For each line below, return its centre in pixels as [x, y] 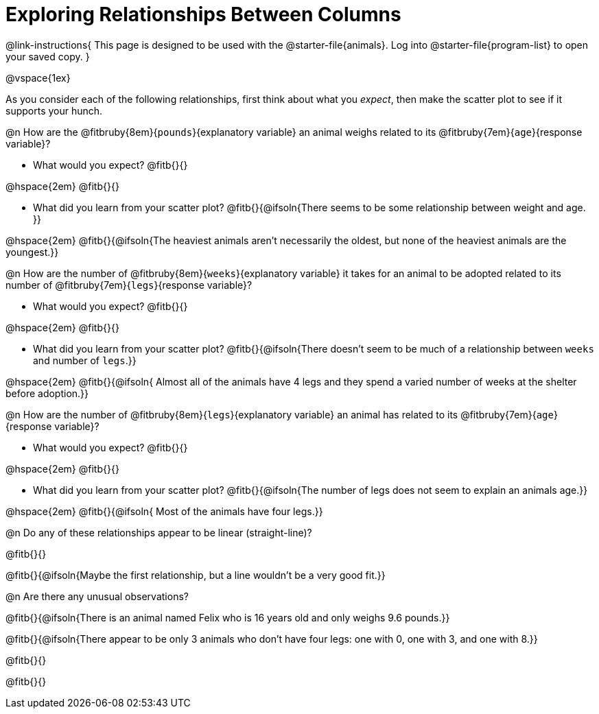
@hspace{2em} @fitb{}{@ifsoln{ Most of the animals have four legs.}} [164, 511]
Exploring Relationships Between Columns [203, 14]
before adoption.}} [47, 393]
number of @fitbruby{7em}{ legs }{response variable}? [129, 285]
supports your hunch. [54, 110]
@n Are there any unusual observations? [97, 596]
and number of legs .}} [85, 360]
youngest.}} [32, 252]
